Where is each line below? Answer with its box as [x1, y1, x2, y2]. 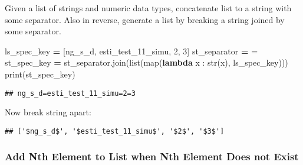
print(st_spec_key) [5, 67, 75, 80]
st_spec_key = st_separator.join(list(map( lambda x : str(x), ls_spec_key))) [5, 56, 288, 69]
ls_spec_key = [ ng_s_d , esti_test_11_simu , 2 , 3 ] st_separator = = [5, 44, 258, 57]
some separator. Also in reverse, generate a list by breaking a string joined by [5, 13, 285, 25]
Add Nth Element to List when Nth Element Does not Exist [5, 149, 299, 164]
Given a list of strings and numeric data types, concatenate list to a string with [5, 2, 292, 14]
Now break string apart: [5, 106, 91, 118]
